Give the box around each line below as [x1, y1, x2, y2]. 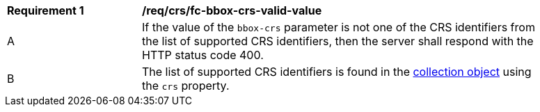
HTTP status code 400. [142, 48, 264, 62]
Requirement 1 [7, 3, 84, 17]
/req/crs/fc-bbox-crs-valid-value [142, 3, 322, 17]
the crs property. [142, 79, 230, 93]
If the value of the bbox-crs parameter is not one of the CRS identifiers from [142, 20, 535, 34]
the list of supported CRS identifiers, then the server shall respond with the [142, 34, 534, 48]
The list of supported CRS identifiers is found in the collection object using [142, 65, 532, 79]
